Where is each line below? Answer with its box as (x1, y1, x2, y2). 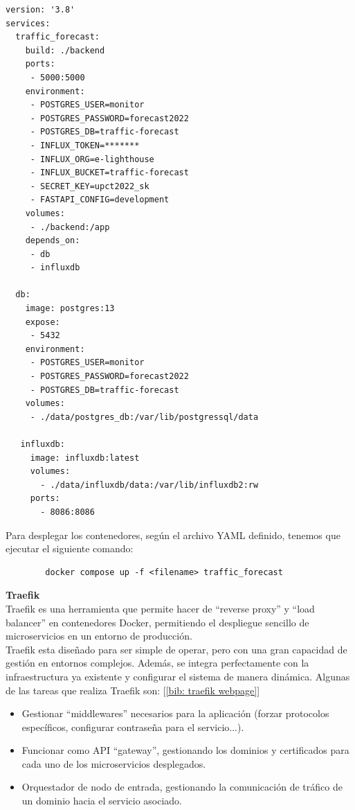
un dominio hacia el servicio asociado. (21, 793, 182, 808)
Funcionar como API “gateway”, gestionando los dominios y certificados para (21, 743, 349, 757)
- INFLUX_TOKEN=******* (30, 140, 140, 150)
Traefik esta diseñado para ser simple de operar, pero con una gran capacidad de (6, 642, 347, 656)
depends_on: (25, 236, 80, 246)
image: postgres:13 (25, 303, 115, 314)
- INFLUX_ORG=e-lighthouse (30, 154, 154, 164)
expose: (25, 317, 60, 327)
